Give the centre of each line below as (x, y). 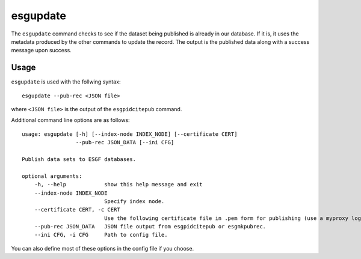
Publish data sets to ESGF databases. (79, 159)
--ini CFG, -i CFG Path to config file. (101, 235)
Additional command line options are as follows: (70, 120)
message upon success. (41, 50)
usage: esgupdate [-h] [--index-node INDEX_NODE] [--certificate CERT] (130, 134)
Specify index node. (134, 201)
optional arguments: (52, 176)
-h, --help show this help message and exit (118, 184)
